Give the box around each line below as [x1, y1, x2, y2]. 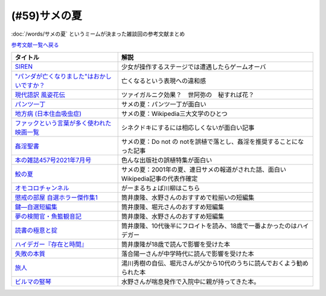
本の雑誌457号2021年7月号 [14, 156, 92, 164]
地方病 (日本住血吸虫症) [14, 109, 81, 118]
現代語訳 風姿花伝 [14, 91, 66, 99]
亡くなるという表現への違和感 [121, 77, 206, 85]
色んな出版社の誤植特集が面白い [121, 156, 213, 164]
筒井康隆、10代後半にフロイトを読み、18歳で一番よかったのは [121, 222, 297, 230]
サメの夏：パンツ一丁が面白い [121, 100, 206, 109]
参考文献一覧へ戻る [11, 41, 59, 48]
